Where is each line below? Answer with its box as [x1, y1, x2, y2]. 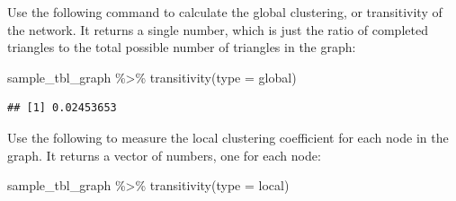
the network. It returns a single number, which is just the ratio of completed [7, 20, 428, 39]
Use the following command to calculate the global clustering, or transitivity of [7, 3, 443, 21]
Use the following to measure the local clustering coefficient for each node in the [7, 127, 449, 146]
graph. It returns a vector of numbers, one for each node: [7, 145, 321, 164]
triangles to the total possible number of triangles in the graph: [7, 38, 356, 57]
